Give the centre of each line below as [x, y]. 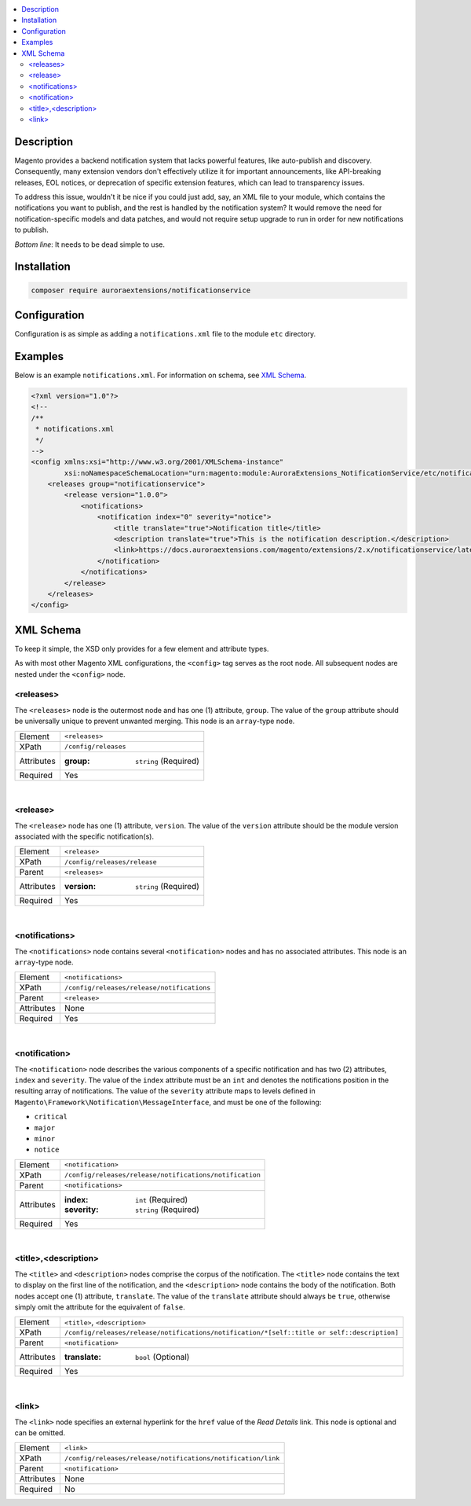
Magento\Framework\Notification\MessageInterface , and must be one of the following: [168, 1102]
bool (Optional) [162, 1357]
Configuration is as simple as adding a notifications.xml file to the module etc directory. [165, 334]
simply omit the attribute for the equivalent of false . [100, 1307]
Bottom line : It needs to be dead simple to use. [89, 244]
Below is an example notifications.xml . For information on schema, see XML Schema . [161, 375]
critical [51, 1117]
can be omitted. [40, 1433]
